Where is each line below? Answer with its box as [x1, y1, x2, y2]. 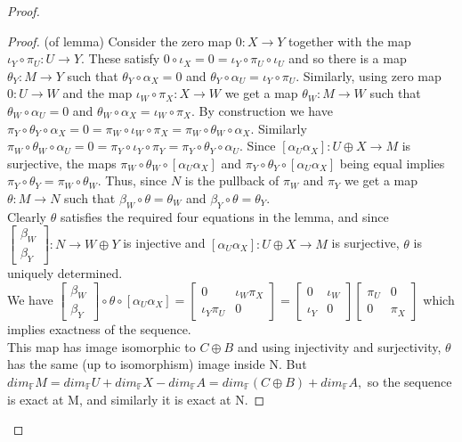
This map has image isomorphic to [7, 337, 196, 356]
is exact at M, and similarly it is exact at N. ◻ [7, 389, 265, 408]
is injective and [123, 233, 206, 252]
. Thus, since [97, 171, 167, 190]
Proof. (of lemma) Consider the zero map [7, 31, 232, 50]
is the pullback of [184, 171, 280, 190]
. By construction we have [190, 101, 333, 119]
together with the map [288, 31, 411, 50]
